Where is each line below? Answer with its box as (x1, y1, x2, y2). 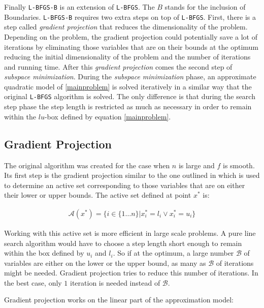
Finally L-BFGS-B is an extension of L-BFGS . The (4, 2, 155, 12)
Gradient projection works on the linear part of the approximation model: (4, 294, 234, 305)
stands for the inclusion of (164, 2, 246, 12)
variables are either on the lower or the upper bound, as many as (4, 257, 206, 268)
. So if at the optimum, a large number (113, 248, 234, 258)
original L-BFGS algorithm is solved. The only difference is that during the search (4, 91, 255, 102)
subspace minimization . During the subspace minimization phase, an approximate (4, 71, 256, 82)
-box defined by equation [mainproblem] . (44, 111, 171, 121)
